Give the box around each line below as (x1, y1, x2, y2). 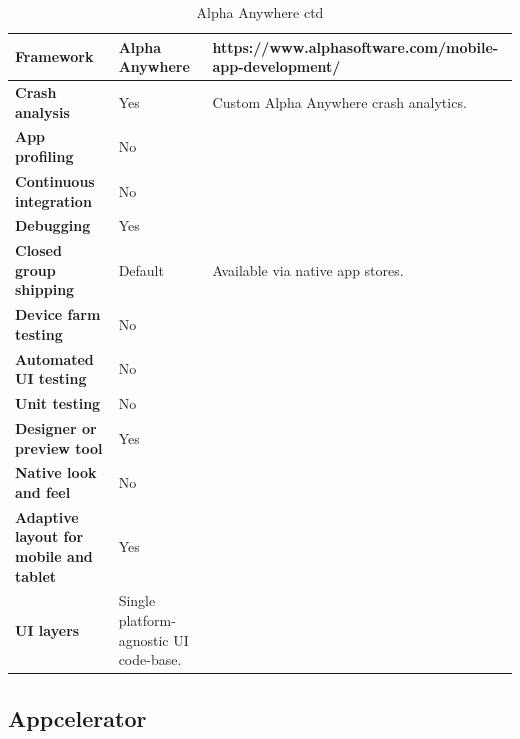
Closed (15, 240, 62, 261)
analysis (15, 101, 70, 122)
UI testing (15, 368, 87, 389)
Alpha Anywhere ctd (196, 2, 324, 22)
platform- (118, 610, 176, 631)
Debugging (15, 215, 91, 236)
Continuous (15, 170, 95, 191)
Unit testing (15, 393, 101, 414)
